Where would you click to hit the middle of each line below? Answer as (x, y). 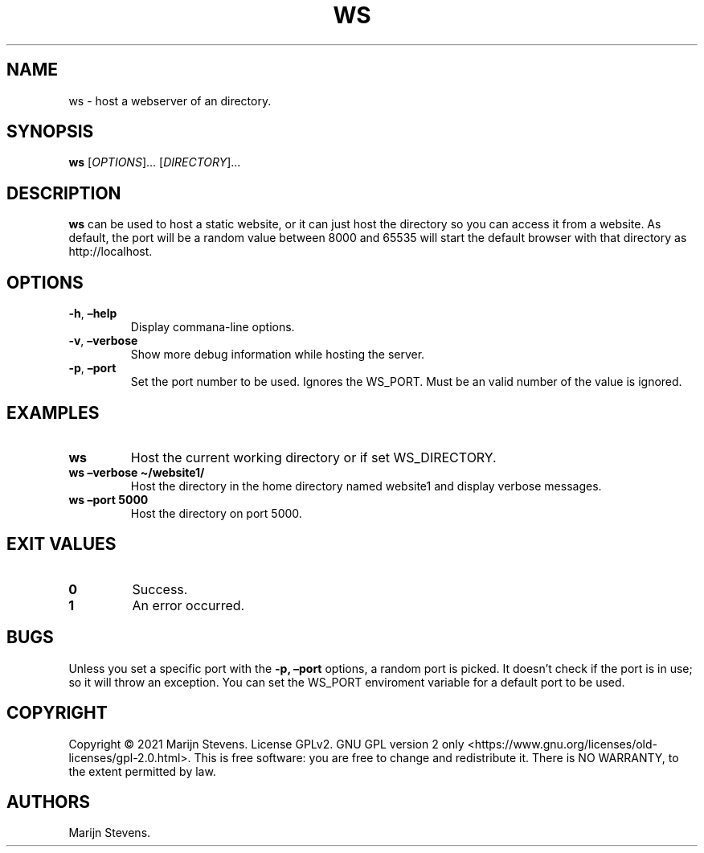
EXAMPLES (53, 412)
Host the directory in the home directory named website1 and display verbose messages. (366, 486)
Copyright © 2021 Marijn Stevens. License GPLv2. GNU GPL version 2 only (266, 744)
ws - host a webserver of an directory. (170, 100)
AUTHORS (49, 802)
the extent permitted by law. (142, 771)
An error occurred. (188, 605)
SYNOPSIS (50, 132)
